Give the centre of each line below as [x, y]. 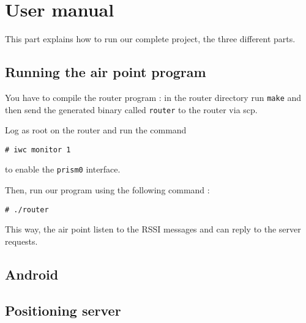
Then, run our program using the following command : [107, 190]
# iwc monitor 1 [38, 150]
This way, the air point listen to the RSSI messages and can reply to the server [153, 229]
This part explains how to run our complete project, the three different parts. [150, 39]
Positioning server [63, 310]
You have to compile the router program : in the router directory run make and [153, 97]
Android [32, 274]
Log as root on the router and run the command [96, 130]
